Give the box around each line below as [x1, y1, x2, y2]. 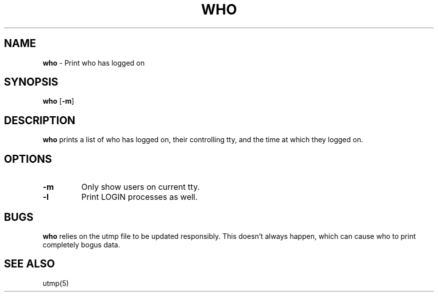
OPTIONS [4, 152, 52, 165]
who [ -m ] [42, 97, 74, 106]
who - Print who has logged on [42, 58, 145, 67]
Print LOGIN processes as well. [81, 192, 198, 202]
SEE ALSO [4, 257, 55, 270]
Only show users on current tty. [81, 182, 200, 192]
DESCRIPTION [4, 114, 75, 127]
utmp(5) [42, 278, 69, 287]
